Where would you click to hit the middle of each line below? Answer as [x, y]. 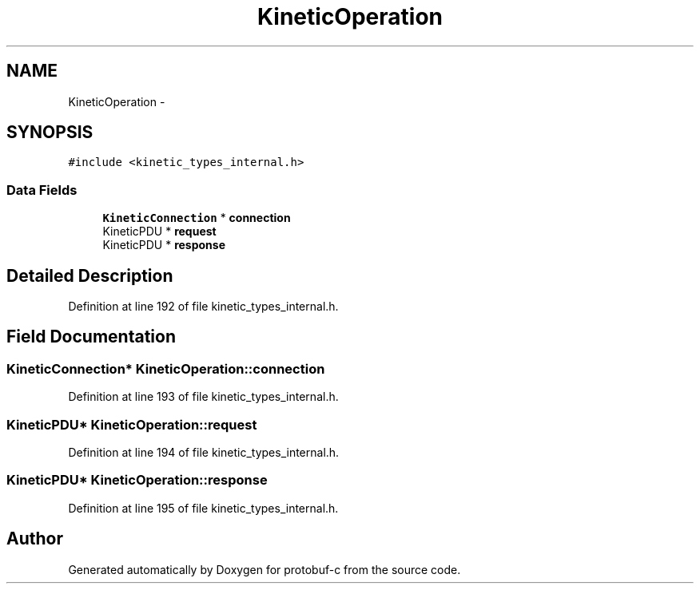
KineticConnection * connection [197, 218]
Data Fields [42, 190]
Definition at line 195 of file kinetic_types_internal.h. [203, 508]
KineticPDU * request [159, 232]
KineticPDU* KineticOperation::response [137, 480]
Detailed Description [90, 275]
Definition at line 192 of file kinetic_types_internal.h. [203, 307]
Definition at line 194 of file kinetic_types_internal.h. [204, 452]
